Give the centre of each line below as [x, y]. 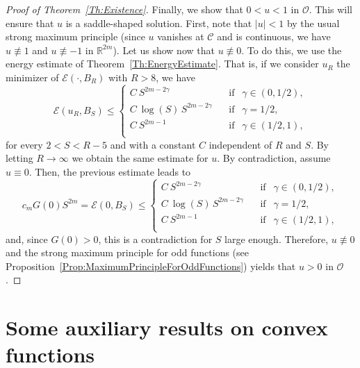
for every [24, 144]
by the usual [313, 23]
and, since [27, 239]
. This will [330, 9]
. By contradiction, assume [274, 158]
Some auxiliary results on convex [167, 327]
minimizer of [32, 77]
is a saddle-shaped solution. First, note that [159, 23]
